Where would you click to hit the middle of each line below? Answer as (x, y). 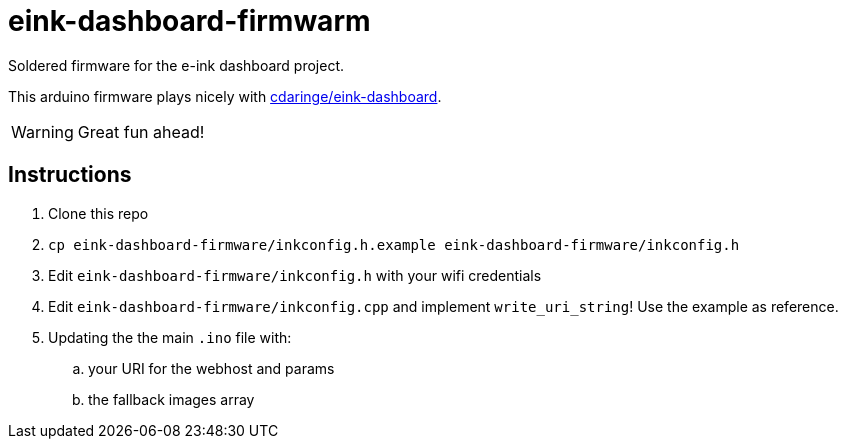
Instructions (70, 175)
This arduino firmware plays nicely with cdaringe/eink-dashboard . (225, 96)
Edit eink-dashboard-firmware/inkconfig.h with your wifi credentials (295, 275)
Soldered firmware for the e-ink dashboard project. (176, 65)
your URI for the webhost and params (211, 368)
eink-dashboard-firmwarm (189, 21)
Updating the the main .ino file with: (170, 337)
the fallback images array (171, 399)
